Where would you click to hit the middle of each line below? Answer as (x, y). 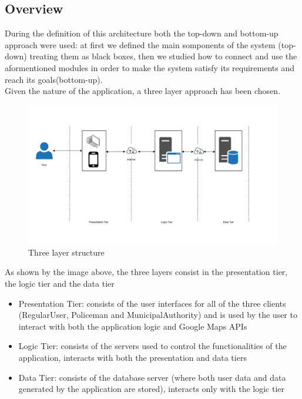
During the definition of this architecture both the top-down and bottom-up (142, 33)
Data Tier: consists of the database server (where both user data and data (152, 377)
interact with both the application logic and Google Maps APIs (133, 326)
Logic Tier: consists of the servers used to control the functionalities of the (152, 346)
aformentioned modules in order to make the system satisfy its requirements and (150, 67)
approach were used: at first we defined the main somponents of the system (140, 44)
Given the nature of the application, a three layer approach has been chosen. (143, 91)
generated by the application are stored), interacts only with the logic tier (152, 389)
